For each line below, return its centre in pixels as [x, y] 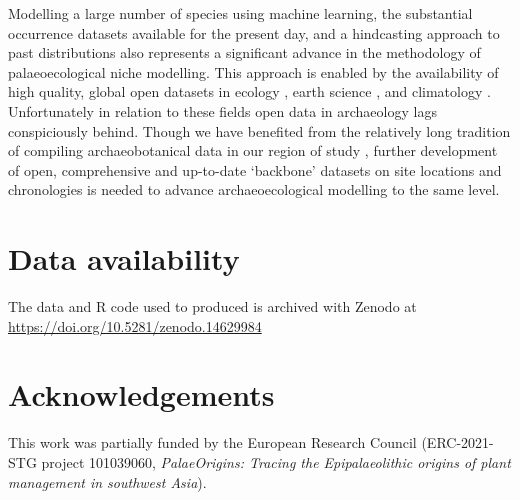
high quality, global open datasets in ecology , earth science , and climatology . [249, 91]
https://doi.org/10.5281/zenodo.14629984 [135, 325]
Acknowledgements [141, 394]
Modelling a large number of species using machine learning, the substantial [240, 13]
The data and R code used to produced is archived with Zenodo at [212, 306]
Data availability [124, 258]
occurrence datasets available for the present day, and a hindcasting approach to [254, 32]
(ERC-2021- [457, 442]
